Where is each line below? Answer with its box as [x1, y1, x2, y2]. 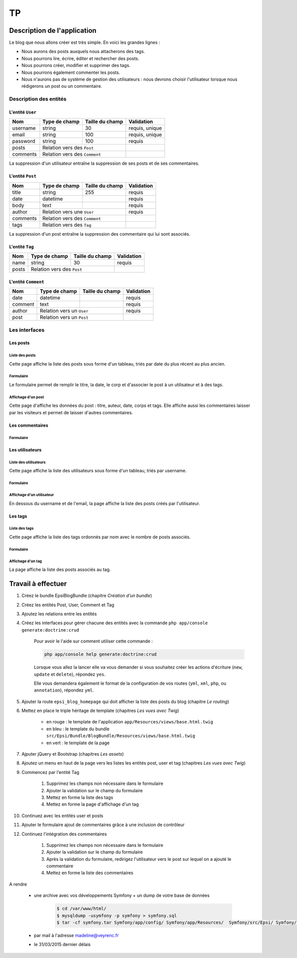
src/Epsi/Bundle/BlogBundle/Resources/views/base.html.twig [46, 733, 196, 739]
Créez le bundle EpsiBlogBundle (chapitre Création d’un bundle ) [21, 593, 152, 599]
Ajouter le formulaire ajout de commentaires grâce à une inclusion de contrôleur [21, 822, 185, 828]
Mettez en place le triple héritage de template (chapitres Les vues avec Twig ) [21, 707, 179, 714]
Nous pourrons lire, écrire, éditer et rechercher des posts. [21, 55, 140, 62]
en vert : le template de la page [46, 740, 110, 746]
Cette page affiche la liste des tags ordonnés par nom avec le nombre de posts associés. [9, 534, 191, 540]
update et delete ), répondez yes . [34, 671, 106, 677]
